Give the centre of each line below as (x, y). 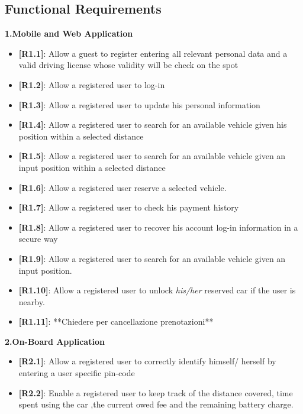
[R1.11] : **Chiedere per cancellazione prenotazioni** (116, 321)
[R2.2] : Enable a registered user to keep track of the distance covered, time (156, 392)
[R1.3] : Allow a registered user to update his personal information (139, 104)
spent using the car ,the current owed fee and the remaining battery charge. (156, 404)
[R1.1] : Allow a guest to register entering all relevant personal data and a (153, 53)
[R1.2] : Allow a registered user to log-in (92, 84)
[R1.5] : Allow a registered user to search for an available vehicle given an (152, 156)
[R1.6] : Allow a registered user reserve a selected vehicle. (123, 187)
